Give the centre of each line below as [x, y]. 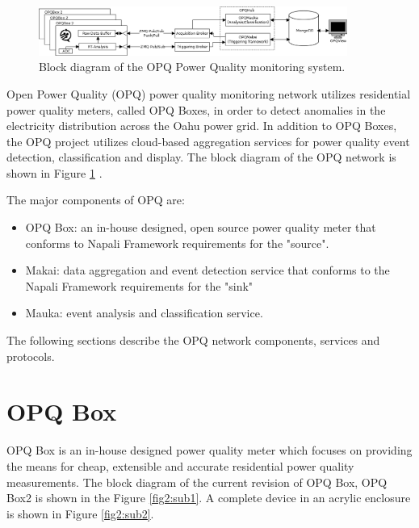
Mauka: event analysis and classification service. [144, 313]
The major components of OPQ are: [96, 200]
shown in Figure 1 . [54, 172]
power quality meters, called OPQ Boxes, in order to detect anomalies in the [196, 109]
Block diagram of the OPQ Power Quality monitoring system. [192, 67]
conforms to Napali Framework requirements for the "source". [177, 243]
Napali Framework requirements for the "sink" [139, 285]
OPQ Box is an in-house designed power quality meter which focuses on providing [209, 450]
